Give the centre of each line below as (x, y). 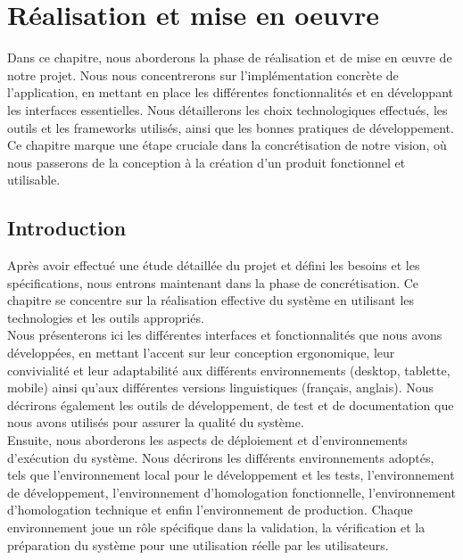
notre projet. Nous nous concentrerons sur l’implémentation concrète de (203, 74)
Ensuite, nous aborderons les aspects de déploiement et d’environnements (207, 440)
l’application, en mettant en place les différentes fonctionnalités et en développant (230, 92)
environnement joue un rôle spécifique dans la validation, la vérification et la (216, 527)
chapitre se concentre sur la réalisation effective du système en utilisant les (211, 300)
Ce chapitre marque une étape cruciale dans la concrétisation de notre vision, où (227, 145)
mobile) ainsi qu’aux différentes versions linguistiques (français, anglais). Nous (221, 387)
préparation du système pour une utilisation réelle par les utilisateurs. (198, 544)
